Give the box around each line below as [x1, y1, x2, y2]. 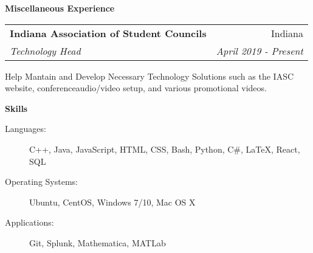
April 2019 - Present [216, 43, 303, 58]
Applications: [5, 216, 54, 229]
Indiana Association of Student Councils [10, 26, 207, 40]
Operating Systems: [5, 175, 78, 188]
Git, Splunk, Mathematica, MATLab [29, 236, 166, 249]
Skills [5, 102, 28, 114]
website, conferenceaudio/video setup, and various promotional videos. [5, 81, 267, 94]
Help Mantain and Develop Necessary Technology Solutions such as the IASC [5, 69, 294, 82]
